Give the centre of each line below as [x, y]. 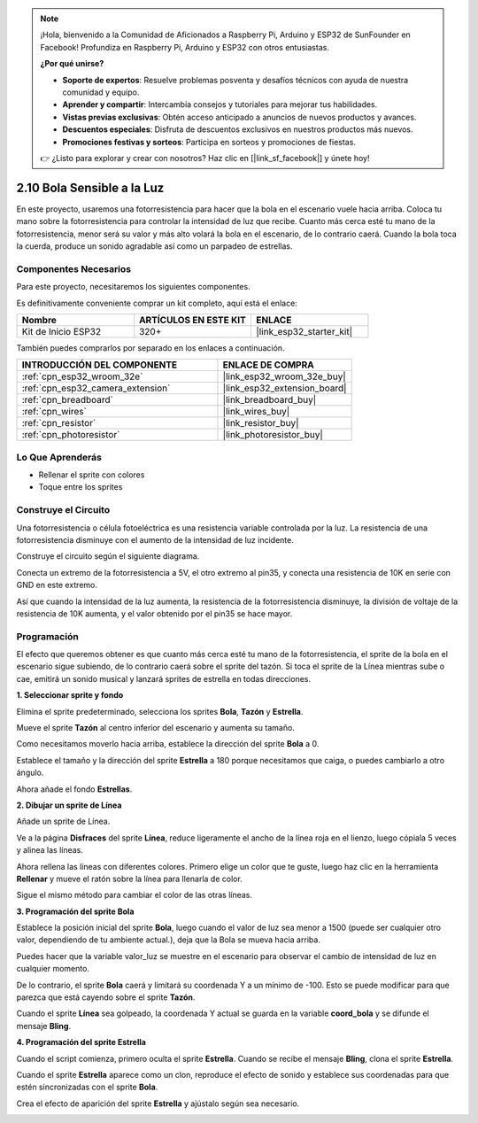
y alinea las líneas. [50, 850]
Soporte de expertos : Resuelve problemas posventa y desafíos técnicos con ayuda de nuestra [235, 80]
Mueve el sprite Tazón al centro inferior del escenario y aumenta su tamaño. [156, 728]
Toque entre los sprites [81, 487]
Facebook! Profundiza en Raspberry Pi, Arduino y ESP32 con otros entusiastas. [185, 47]
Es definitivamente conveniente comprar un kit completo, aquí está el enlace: [157, 303]
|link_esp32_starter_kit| [305, 331]
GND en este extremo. [57, 585]
